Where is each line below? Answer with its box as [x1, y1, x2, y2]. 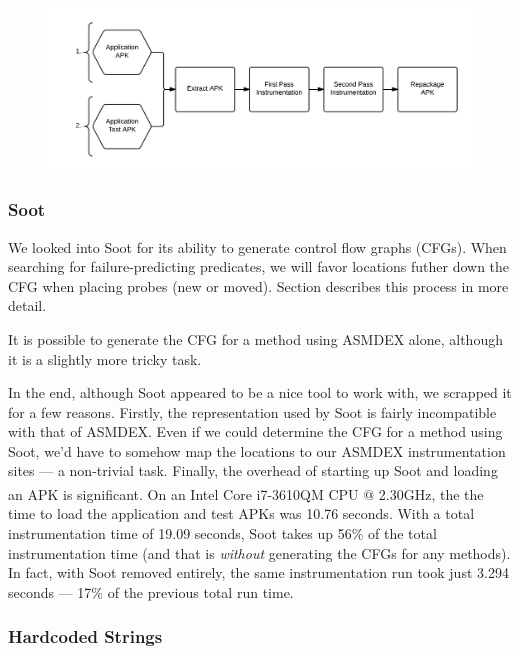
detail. [8, 295, 47, 316]
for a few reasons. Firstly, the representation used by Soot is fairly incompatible [8, 401, 497, 422]
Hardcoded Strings [8, 624, 163, 649]
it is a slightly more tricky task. [8, 348, 202, 369]
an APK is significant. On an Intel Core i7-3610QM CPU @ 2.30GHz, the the [8, 483, 484, 504]
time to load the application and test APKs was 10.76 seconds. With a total [8, 503, 475, 524]
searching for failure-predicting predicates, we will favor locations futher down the [8, 256, 510, 277]
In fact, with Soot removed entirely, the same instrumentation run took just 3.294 [8, 562, 509, 583]
